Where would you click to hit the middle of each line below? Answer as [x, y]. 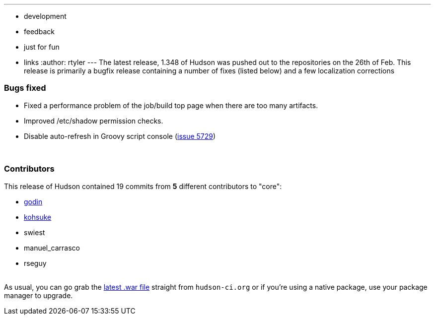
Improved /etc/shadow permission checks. [94, 121]
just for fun [42, 47]
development [45, 16]
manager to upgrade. [38, 295]
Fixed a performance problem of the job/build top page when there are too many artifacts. [171, 105]
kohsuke [38, 217]
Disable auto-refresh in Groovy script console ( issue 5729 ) [120, 136]
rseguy [35, 263]
